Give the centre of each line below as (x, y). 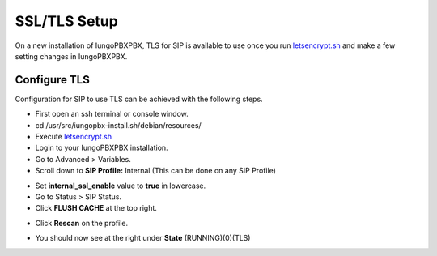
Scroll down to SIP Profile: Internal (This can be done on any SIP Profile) (156, 171)
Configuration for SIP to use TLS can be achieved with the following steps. (139, 99)
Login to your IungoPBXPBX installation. (102, 148)
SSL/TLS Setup (67, 21)
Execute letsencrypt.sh (74, 137)
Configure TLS (53, 80)
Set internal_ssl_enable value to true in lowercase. (121, 186)
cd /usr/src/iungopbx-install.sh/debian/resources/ (118, 125)
